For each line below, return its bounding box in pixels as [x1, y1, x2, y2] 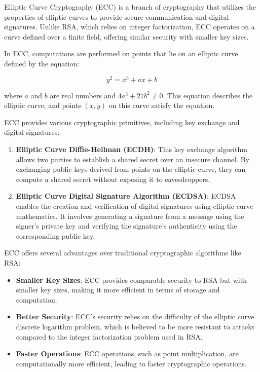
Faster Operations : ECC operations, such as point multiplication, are [16, 348, 239, 359]
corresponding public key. [16, 230, 95, 241]
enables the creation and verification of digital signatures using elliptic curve [16, 200, 253, 211]
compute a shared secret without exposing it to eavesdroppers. [16, 173, 210, 184]
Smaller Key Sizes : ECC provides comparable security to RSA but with [16, 274, 247, 285]
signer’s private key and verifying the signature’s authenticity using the [16, 220, 237, 231]
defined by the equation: [4, 58, 80, 68]
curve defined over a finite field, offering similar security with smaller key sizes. [4, 31, 249, 42]
